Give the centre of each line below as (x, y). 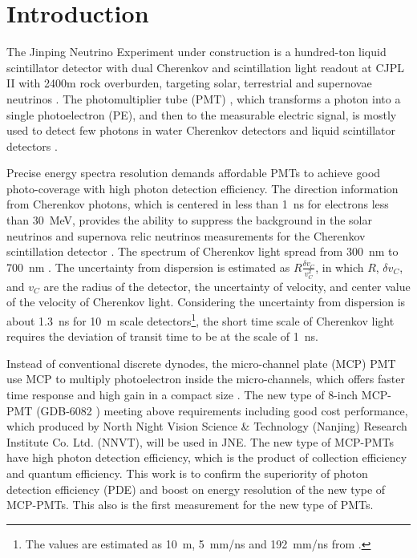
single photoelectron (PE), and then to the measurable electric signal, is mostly (202, 114)
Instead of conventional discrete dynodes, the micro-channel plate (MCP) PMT (201, 363)
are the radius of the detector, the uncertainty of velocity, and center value (227, 286)
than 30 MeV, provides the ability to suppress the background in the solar (189, 220)
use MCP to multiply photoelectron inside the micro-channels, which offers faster (206, 379)
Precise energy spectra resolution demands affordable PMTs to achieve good (194, 173)
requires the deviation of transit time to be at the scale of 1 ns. (162, 336)
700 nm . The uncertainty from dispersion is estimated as (148, 267)
